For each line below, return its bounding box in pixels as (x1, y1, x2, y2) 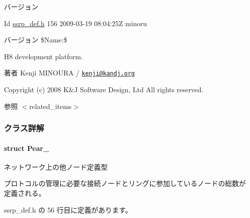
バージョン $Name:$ (4, 35, 67, 45)
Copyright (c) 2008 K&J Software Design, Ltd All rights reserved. (4, 84, 204, 95)
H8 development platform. (4, 51, 83, 61)
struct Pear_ (4, 143, 49, 153)
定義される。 (4, 188, 45, 198)
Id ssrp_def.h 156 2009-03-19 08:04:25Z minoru (4, 18, 147, 28)
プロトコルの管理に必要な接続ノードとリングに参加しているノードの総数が (4, 178, 246, 188)
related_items (29, 101, 72, 111)
